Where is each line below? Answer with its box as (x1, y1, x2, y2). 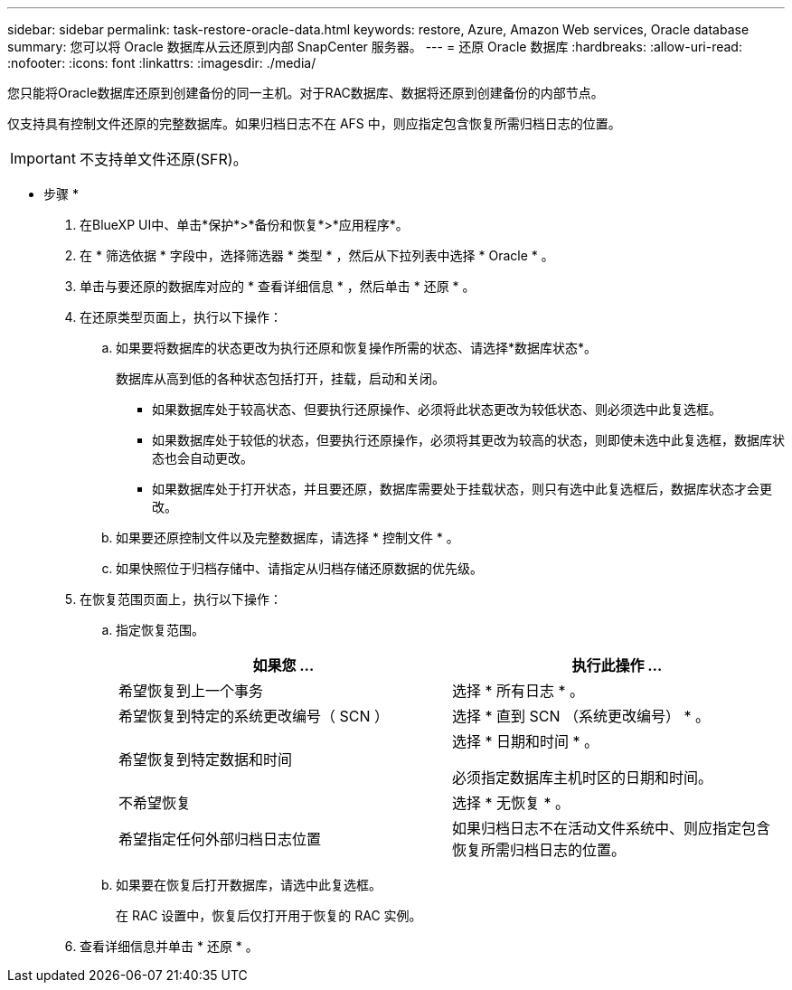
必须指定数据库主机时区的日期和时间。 (452, 768, 713, 787)
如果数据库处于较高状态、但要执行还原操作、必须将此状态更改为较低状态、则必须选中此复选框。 (152, 401, 721, 417)
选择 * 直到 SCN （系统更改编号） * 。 (452, 707, 711, 725)
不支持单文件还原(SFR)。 (79, 150, 248, 168)
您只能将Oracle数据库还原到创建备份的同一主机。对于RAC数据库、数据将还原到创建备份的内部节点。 (7, 85, 604, 100)
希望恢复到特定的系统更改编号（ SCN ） (118, 707, 390, 725)
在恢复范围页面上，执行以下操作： (80, 591, 282, 607)
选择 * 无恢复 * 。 (452, 794, 570, 812)
